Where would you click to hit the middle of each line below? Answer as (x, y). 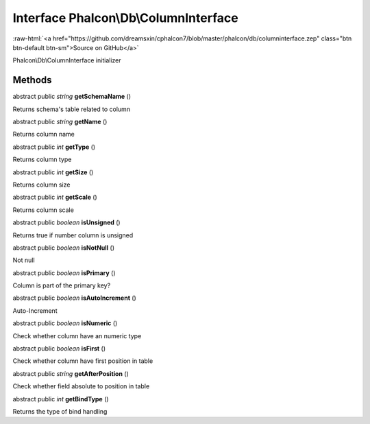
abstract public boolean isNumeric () (65, 323)
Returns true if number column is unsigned (73, 235)
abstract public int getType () (54, 147)
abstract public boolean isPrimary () (64, 273)
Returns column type (42, 160)
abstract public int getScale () (55, 197)
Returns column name (44, 134)
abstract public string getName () (60, 122)
